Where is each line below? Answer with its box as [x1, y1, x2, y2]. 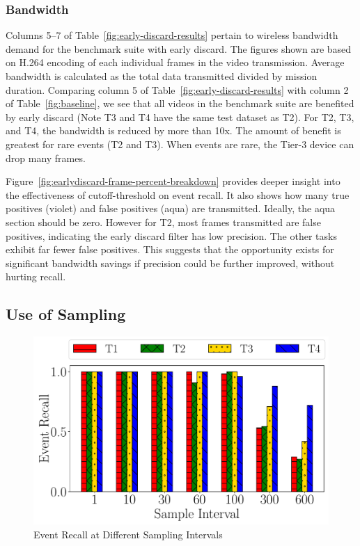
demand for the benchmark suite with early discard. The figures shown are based [6, 41, 352, 56]
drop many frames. [6, 150, 86, 165]
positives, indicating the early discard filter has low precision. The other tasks [6, 228, 337, 243]
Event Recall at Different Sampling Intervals [33, 527, 223, 542]
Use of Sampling [6, 303, 126, 325]
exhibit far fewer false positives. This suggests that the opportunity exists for [6, 242, 334, 257]
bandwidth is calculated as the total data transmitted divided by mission [6, 69, 318, 83]
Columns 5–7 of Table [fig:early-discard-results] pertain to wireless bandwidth [6, 28, 338, 42]
